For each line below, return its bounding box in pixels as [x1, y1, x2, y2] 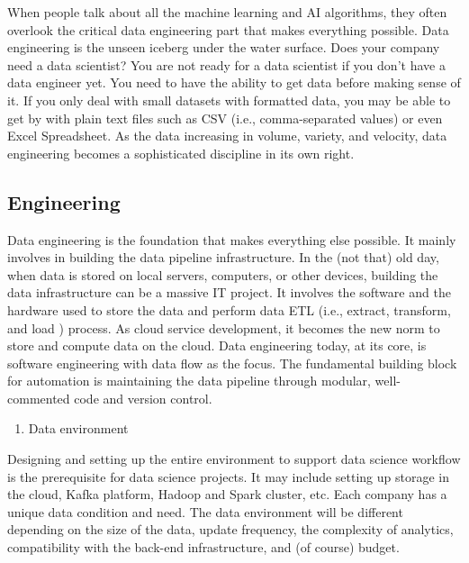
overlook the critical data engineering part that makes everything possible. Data [7, 20, 449, 39]
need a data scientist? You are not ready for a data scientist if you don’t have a [7, 55, 446, 74]
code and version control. [74, 388, 212, 407]
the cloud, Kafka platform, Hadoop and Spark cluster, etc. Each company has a [7, 485, 447, 504]
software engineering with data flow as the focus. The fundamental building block [7, 353, 457, 372]
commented [7, 388, 70, 407]
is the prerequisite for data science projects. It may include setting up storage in [7, 467, 450, 486]
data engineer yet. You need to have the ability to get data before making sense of [7, 73, 461, 92]
